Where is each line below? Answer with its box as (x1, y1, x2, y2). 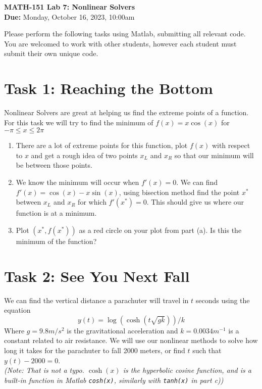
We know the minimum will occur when (16, 177, 139, 187)
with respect (212, 140, 250, 151)
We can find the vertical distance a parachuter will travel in (4, 295, 189, 305)
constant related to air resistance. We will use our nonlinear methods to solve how (4, 335, 258, 346)
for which (78, 197, 107, 207)
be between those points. (16, 160, 92, 170)
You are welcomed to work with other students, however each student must (4, 38, 237, 48)
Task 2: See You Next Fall (4, 265, 190, 286)
